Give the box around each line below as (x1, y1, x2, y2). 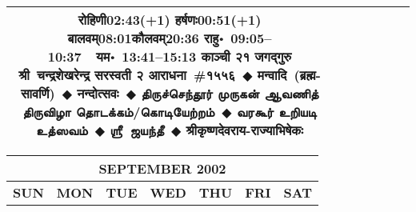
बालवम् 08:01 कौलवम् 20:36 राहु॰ (67, 29, 224, 47)
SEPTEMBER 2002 (98, 159, 226, 178)
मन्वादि (257, 66, 287, 84)
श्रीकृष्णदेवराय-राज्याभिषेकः (186, 121, 304, 139)
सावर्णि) (20, 84, 55, 102)
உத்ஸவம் (35, 121, 88, 139)
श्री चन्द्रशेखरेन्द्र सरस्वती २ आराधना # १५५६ (18, 66, 236, 84)
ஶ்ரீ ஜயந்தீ (110, 121, 164, 139)
